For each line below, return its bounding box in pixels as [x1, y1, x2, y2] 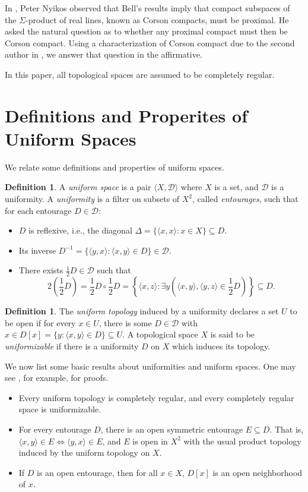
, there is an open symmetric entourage [100, 423, 243, 436]
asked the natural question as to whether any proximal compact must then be [5, 25, 288, 37]
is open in [132, 434, 168, 447]
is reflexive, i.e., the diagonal [28, 224, 132, 236]
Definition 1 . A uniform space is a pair [5, 181, 151, 193]
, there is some [99, 316, 152, 329]
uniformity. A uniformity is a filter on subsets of [5, 193, 180, 205]
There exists [18, 264, 63, 276]
